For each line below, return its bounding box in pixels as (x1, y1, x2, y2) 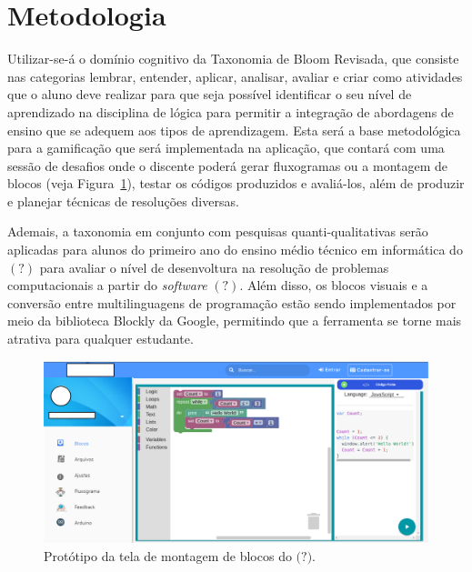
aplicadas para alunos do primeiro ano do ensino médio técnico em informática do (7, 240, 463, 259)
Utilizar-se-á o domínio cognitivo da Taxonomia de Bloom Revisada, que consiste (7, 49, 459, 68)
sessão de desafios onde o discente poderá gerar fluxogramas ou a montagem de (7, 156, 448, 175)
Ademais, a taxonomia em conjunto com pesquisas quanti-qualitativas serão (7, 222, 428, 241)
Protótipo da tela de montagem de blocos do (44, 547, 292, 566)
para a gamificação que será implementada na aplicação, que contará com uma (7, 138, 445, 157)
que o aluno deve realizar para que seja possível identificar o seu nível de (7, 85, 412, 104)
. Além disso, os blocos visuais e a (239, 276, 428, 295)
